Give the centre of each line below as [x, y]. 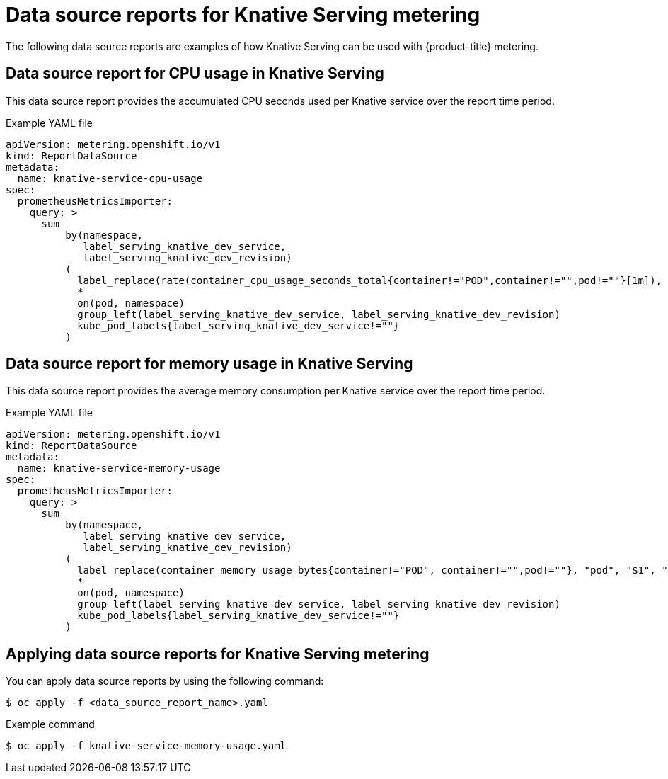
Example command [50, 724]
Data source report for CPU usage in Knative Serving [195, 74]
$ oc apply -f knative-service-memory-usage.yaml [146, 746]
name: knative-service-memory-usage [119, 468]
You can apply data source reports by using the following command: [165, 681]
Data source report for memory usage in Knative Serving [209, 364]
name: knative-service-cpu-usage [110, 178]
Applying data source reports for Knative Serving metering [218, 654]
